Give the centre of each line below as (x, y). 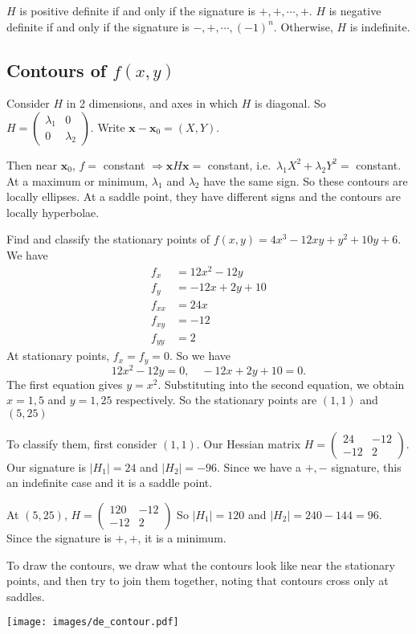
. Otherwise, (303, 26)
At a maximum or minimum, (77, 180)
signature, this (366, 466)
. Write (108, 127)
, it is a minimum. (182, 537)
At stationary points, (58, 356)
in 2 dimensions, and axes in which (152, 103)
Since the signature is (59, 537)
